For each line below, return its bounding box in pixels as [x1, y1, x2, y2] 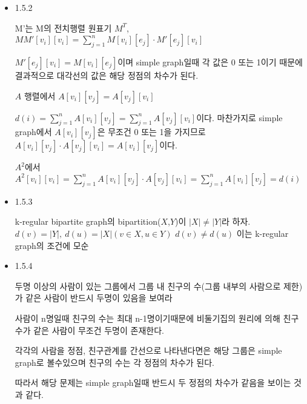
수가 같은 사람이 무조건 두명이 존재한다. [15, 323, 164, 336]
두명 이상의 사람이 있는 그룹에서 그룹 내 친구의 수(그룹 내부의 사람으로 [15, 279, 281, 292]
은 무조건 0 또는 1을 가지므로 [97, 125, 206, 138]
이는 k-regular [236, 227, 289, 239]
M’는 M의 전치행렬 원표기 [15, 21, 112, 34]
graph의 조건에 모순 [15, 239, 89, 251]
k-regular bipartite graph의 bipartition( [15, 215, 161, 228]
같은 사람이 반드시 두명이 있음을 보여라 [25, 291, 173, 304]
